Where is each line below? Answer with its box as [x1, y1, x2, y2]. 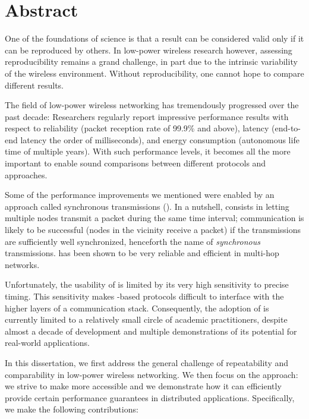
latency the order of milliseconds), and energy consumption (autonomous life [20, 133, 299, 146]
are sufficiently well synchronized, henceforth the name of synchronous [5, 235, 260, 247]
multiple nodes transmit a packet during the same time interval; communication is [5, 212, 304, 224]
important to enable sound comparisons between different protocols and [5, 157, 266, 169]
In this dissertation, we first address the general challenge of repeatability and [5, 356, 289, 368]
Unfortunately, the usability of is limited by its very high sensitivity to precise [5, 278, 289, 291]
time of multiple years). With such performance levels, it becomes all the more [5, 145, 291, 157]
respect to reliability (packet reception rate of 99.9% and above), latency [5, 122, 269, 134]
